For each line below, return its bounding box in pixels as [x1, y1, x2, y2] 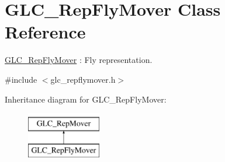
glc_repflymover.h [50, 73, 116, 85]
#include [5, 73, 37, 85]
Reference [5, 20, 86, 44]
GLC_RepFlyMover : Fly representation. [5, 54, 153, 66]
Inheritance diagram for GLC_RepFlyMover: [5, 93, 167, 105]
